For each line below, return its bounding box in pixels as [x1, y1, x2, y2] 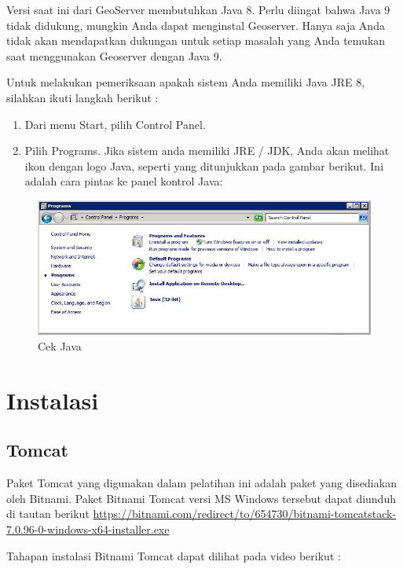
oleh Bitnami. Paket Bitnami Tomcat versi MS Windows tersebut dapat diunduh [6, 490, 396, 506]
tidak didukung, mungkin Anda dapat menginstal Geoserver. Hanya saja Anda [6, 17, 385, 33]
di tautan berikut [6, 505, 90, 522]
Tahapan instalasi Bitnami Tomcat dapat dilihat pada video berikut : [6, 547, 341, 563]
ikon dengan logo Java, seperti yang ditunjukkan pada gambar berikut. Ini [24, 157, 384, 174]
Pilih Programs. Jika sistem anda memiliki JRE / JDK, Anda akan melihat [24, 142, 390, 159]
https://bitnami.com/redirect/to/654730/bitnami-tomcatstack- [93, 505, 397, 522]
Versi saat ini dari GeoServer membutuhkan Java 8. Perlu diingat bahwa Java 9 [6, 2, 390, 17]
